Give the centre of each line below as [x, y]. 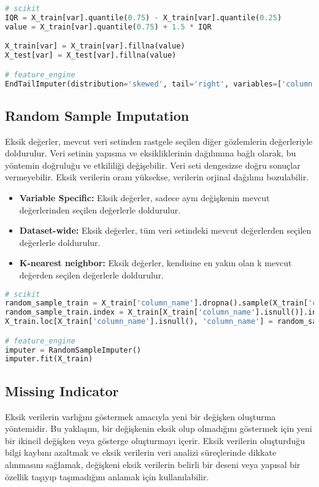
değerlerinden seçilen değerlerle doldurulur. [100, 209]
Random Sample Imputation [97, 115]
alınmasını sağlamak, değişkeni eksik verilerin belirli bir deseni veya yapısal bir [153, 464]
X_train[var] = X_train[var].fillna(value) [95, 46]
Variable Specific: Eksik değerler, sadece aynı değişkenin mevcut [144, 198]
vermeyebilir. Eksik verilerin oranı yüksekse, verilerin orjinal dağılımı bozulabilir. [157, 177]
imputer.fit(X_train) [49, 359]
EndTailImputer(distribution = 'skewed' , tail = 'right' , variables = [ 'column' [161, 84]
